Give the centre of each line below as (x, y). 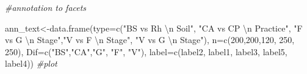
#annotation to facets (46, 7)
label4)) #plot (31, 63)
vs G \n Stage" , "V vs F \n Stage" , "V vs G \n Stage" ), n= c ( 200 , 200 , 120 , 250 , (150, 40)
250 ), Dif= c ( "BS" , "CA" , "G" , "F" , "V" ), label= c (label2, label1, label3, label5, (146, 51)
